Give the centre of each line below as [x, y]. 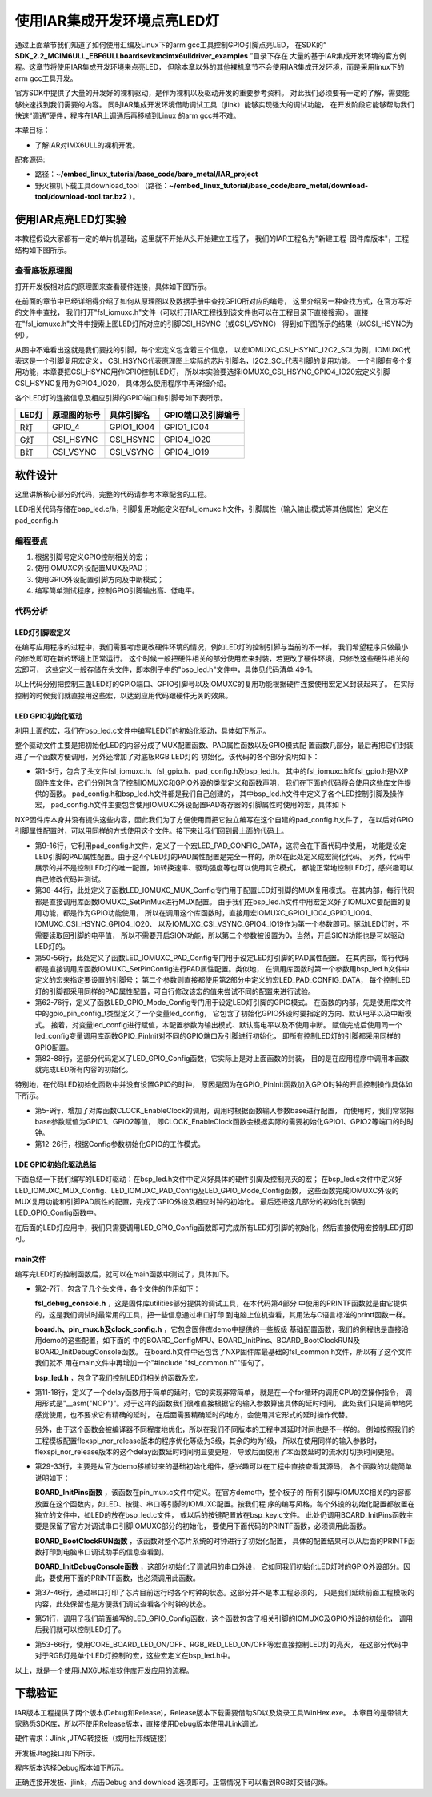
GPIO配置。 [54, 1047]
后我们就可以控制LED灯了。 [80, 1630]
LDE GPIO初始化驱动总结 [56, 1164]
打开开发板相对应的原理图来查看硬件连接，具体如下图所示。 [113, 286]
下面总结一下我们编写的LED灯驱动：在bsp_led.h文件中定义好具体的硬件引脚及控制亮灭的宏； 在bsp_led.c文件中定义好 [208, 1179]
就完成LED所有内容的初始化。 [84, 1070]
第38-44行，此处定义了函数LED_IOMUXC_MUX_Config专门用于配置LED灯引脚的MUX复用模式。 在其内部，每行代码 [225, 890]
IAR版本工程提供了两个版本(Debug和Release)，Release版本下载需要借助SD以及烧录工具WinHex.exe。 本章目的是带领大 [212, 1712]
